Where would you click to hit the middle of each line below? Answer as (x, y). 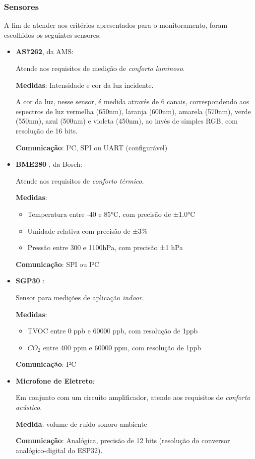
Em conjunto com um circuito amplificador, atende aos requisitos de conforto (133, 397)
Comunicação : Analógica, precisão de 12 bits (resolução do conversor (123, 440)
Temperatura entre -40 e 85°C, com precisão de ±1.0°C (111, 214)
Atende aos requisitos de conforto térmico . (80, 180)
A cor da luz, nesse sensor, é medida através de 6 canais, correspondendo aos (132, 101)
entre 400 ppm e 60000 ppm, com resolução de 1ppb (122, 347)
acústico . (29, 407)
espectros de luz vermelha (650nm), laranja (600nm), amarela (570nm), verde (133, 111)
